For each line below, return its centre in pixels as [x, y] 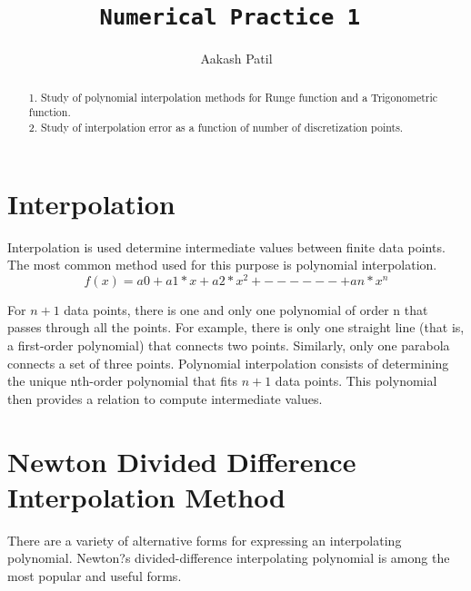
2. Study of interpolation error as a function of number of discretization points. [216, 127]
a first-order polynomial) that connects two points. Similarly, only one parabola [229, 345]
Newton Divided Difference [182, 461]
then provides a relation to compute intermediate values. [165, 398]
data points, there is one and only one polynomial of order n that [246, 309]
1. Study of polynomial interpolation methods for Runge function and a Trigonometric [233, 97]
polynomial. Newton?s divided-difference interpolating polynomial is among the [229, 558]
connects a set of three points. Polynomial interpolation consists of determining [228, 363]
